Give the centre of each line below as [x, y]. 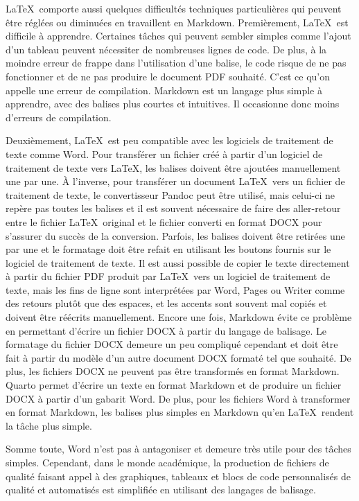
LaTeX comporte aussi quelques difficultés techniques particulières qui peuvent [174, 8]
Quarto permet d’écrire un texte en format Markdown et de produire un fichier [174, 385]
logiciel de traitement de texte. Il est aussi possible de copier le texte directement [178, 262]
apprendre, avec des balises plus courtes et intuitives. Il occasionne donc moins [173, 104]
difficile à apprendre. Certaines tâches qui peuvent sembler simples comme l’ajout [178, 36]
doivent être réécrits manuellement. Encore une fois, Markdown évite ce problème [179, 317]
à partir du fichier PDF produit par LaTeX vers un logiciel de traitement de [168, 276]
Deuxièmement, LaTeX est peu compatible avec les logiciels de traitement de [169, 140]
